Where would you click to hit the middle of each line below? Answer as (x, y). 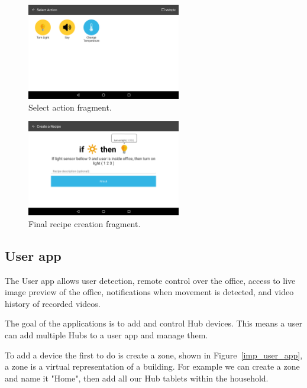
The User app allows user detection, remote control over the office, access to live (150, 280)
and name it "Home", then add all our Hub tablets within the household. (137, 378)
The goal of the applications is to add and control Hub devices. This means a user (153, 323)
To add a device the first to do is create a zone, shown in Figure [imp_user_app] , (154, 355)
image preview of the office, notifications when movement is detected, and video (149, 292)
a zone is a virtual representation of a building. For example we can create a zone (152, 366)
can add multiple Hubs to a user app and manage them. (106, 334)
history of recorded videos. (53, 303)
